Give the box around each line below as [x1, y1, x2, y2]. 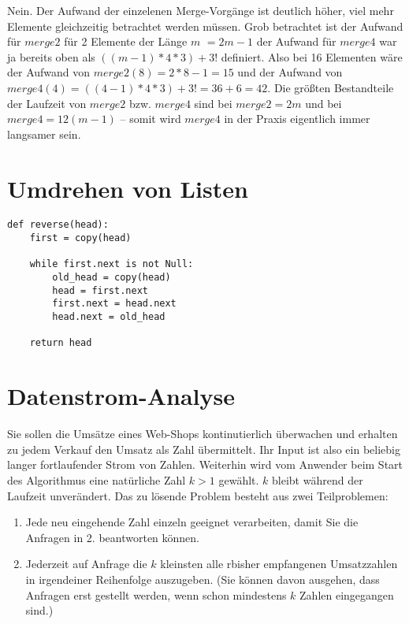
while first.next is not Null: [29, 258, 194, 270]
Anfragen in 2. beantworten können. [25, 529, 200, 545]
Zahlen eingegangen [299, 586, 394, 603]
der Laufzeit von [7, 95, 87, 111]
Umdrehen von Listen [7, 172, 248, 204]
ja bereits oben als [7, 48, 95, 65]
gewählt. [218, 471, 259, 488]
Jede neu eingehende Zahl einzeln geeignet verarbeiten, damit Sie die [25, 514, 359, 530]
